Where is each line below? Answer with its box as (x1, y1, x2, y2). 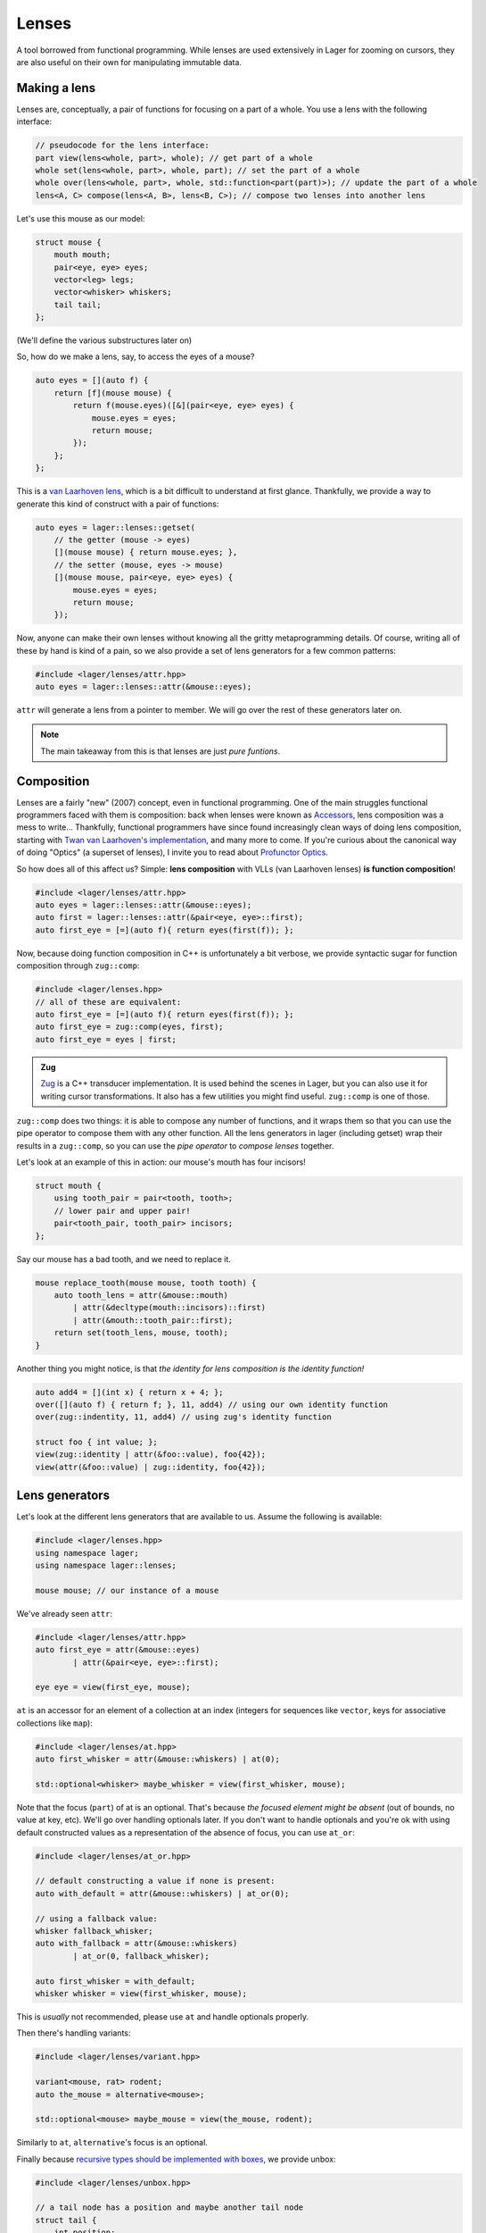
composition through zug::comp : (16, 960, 140, 971)
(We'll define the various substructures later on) (16, 335, 193, 346)
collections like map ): (16, 1718, 93, 1728)
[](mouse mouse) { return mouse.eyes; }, (54, 548, 238, 557)
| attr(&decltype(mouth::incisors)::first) (72, 1302, 267, 1313)
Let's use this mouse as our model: (16, 213, 145, 223)
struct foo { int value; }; (35, 1437, 158, 1447)
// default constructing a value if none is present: (35, 1876, 276, 1886)
